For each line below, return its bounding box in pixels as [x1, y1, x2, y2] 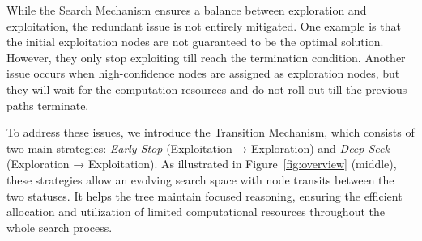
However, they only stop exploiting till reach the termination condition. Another [6, 49, 406, 66]
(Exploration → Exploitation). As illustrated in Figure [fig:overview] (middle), [6, 155, 397, 172]
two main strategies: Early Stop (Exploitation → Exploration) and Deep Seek [6, 139, 390, 156]
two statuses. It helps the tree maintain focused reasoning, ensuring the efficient [6, 187, 403, 204]
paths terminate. [6, 96, 89, 113]
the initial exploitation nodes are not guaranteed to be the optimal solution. [6, 33, 384, 50]
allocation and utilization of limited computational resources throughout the [6, 203, 385, 220]
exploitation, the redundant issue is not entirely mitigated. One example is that [6, 17, 401, 34]
